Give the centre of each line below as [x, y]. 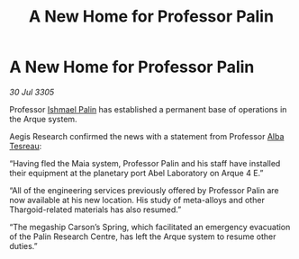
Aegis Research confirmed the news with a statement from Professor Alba [147, 136]
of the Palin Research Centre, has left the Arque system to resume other [143, 237]
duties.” [23, 246]
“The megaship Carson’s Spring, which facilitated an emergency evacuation [150, 227]
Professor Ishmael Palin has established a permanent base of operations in [148, 109]
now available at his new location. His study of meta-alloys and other [137, 200]
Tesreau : [26, 146]
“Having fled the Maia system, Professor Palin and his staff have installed [145, 163]
